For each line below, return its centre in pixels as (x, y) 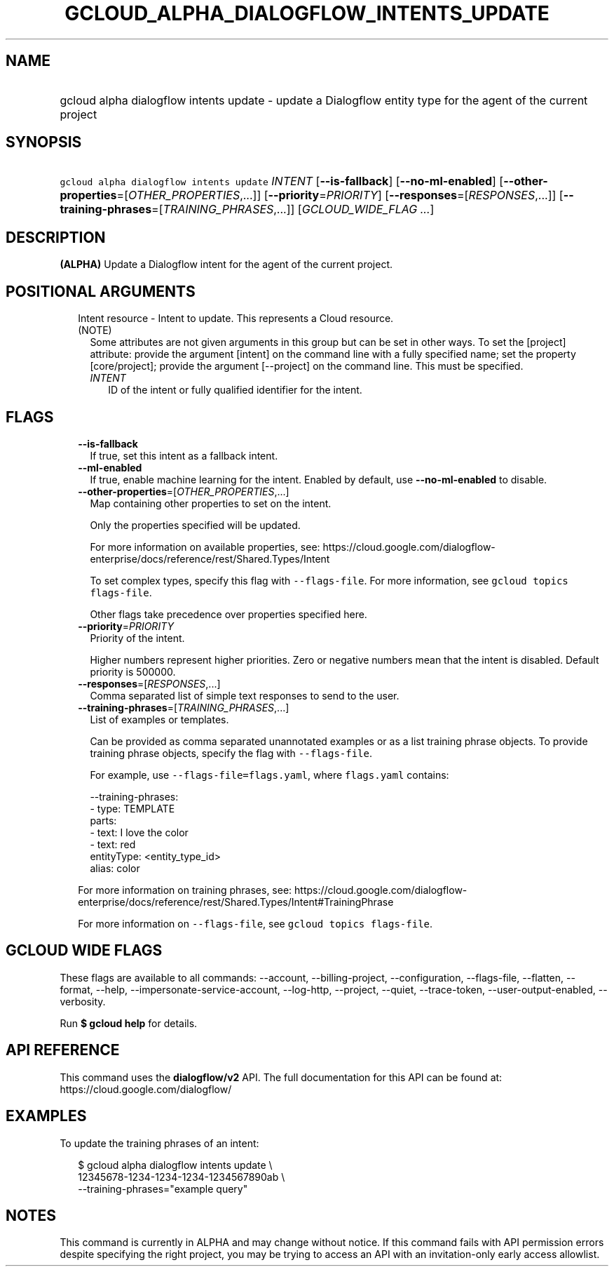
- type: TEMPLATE (132, 808)
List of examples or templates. (159, 719)
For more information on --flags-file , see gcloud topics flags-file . (255, 923)
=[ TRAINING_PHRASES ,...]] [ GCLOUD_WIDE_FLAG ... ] (293, 209)
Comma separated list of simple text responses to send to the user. (245, 695)
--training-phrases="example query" (163, 1189)
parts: (103, 820)
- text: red (113, 844)
